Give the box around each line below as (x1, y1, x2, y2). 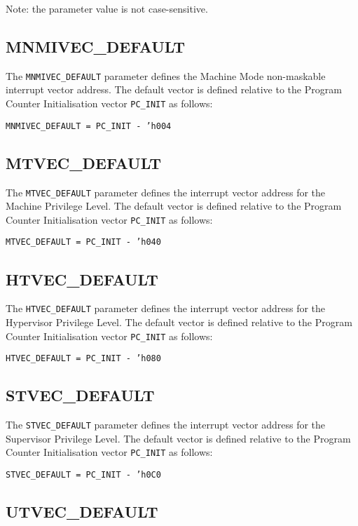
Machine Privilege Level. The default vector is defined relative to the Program (6, 198, 342, 213)
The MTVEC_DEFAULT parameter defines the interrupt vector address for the (6, 184, 326, 199)
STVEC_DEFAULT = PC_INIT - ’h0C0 (6, 470, 161, 480)
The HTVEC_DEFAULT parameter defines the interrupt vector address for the (6, 301, 326, 316)
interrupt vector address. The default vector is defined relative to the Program (6, 82, 342, 97)
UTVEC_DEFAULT (6, 501, 158, 522)
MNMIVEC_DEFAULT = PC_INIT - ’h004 (6, 121, 172, 131)
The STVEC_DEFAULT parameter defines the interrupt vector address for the (6, 417, 326, 432)
